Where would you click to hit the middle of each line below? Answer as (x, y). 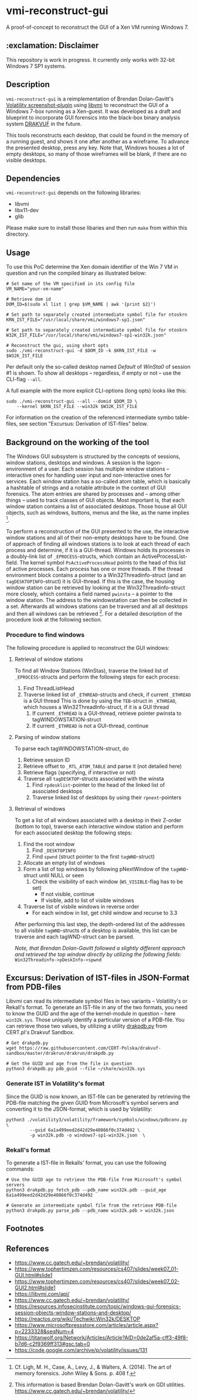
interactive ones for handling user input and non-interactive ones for (89, 475)
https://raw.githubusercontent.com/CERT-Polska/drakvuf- (90, 1048)
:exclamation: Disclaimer (52, 46)
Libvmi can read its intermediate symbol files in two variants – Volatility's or (97, 1001)
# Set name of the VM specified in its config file (70, 284)
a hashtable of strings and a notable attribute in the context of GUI (86, 487)
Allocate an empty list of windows (64, 863)
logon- (154, 462)
